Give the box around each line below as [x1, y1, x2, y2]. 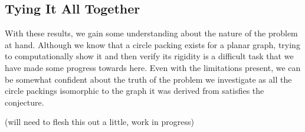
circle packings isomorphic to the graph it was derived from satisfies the [5, 84, 264, 97]
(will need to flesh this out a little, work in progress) [5, 116, 194, 128]
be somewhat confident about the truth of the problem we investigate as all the [5, 73, 292, 85]
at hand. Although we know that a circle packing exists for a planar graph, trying [5, 38, 300, 50]
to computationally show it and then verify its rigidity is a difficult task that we [5, 50, 294, 62]
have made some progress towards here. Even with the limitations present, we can [5, 61, 301, 73]
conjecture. [5, 96, 44, 108]
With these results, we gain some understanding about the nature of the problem [5, 27, 298, 39]
